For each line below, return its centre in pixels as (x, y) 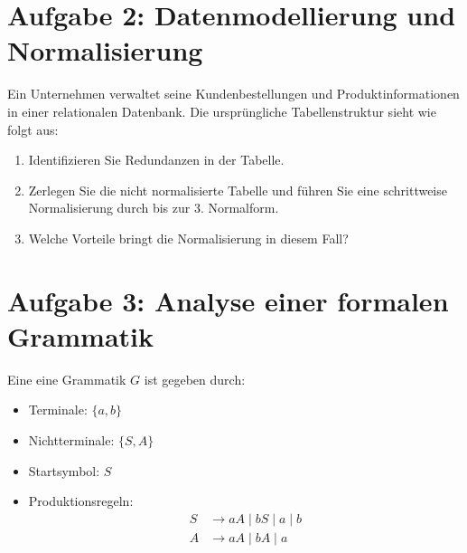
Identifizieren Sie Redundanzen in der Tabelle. (156, 160)
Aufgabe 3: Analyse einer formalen (228, 300)
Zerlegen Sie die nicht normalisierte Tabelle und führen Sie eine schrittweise (238, 190)
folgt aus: (33, 129)
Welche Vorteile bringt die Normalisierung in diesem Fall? (188, 238)
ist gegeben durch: (195, 379)
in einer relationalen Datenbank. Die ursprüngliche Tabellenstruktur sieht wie (222, 111)
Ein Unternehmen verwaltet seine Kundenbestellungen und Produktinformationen (233, 94)
